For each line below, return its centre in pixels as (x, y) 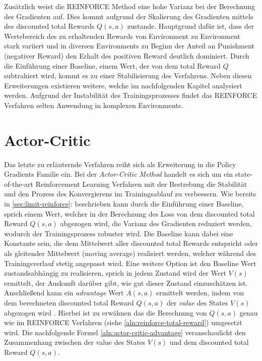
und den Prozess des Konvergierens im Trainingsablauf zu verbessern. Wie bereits (130, 194)
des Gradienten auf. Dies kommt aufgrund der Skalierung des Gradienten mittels (129, 16)
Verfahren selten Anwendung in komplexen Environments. (94, 105)
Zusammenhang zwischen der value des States (75, 342)
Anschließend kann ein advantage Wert (64, 293)
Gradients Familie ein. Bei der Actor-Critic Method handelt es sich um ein (119, 174)
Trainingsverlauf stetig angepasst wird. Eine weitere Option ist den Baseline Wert (130, 263)
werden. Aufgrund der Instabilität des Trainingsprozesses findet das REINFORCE (131, 95)
